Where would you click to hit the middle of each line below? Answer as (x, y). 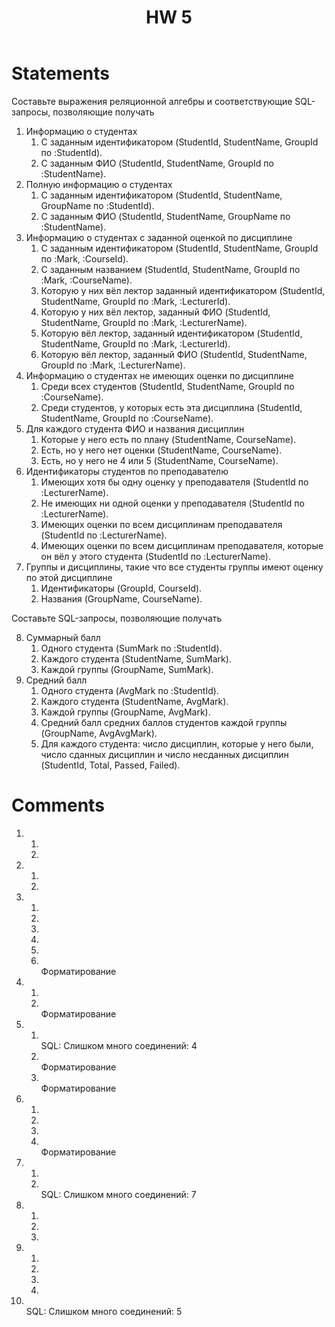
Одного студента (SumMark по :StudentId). (131, 648)
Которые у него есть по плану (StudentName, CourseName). (168, 439)
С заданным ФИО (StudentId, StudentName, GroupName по (165, 216)
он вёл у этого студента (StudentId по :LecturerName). (155, 556)
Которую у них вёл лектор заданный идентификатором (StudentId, (183, 290)
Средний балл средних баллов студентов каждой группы (164, 722)
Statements (61, 73)
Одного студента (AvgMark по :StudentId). (129, 690)
